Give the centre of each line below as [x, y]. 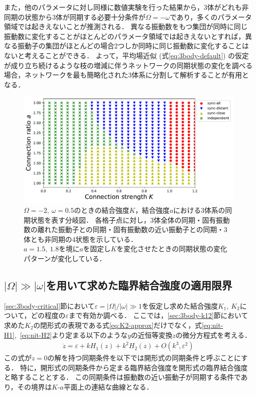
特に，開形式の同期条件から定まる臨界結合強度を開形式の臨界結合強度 [134, 367]
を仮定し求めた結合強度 [180, 305]
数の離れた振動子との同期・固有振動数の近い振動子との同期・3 [126, 229]
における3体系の [199, 210]
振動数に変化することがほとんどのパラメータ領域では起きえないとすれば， [125, 36]
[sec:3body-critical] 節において [49, 305]
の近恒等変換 [152, 335]
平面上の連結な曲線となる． [109, 387]
